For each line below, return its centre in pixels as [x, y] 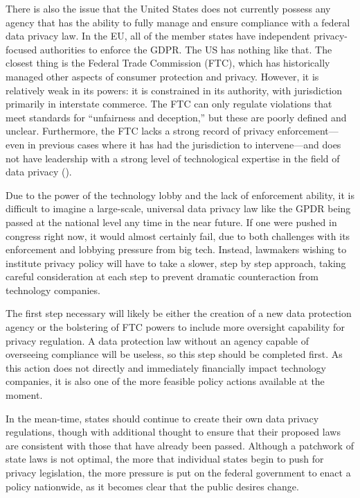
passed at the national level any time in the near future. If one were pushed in [171, 222]
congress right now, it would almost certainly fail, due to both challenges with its [178, 235]
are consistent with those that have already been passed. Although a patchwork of [180, 445]
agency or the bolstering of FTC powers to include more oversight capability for [175, 327]
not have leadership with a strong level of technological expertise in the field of [173, 158]
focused [21, 49]
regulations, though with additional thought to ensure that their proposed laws [173, 432]
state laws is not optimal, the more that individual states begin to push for [165, 459]
